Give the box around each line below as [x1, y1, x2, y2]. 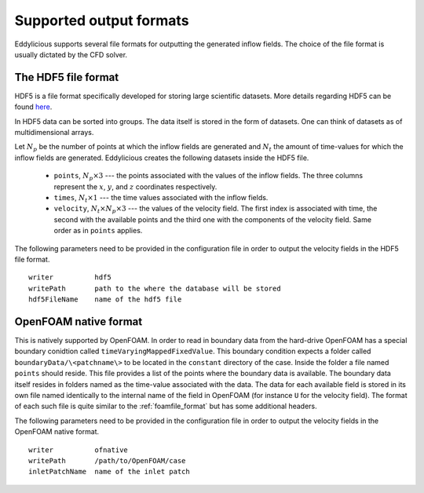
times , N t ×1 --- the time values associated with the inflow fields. [53, 192, 269, 204]
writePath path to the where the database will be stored [28, 283, 282, 293]
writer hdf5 [28, 273, 111, 282]
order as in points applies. [53, 226, 143, 236]
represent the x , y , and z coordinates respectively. [53, 181, 217, 192]
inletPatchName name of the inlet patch [28, 467, 190, 477]
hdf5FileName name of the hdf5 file [28, 295, 182, 304]
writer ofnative [28, 445, 129, 455]
